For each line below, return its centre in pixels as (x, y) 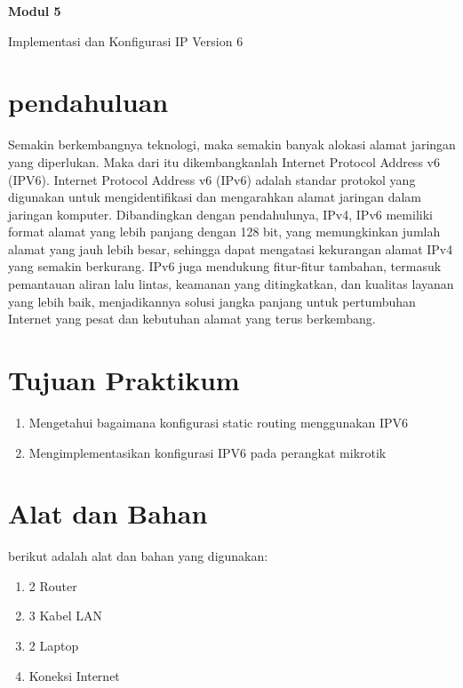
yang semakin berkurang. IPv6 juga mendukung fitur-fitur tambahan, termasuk (225, 266)
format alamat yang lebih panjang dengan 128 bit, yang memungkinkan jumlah (224, 232)
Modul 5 (35, 11)
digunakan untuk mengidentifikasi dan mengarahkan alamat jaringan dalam (215, 197)
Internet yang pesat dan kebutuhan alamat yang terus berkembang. (192, 319)
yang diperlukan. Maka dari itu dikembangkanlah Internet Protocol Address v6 (224, 161)
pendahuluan (88, 102)
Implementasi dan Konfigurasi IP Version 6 (126, 40)
